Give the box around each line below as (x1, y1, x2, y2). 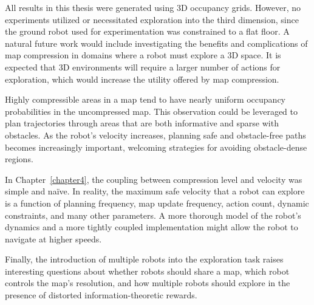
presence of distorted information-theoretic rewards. (5, 289, 197, 301)
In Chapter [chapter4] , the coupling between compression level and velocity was (5, 173, 302, 185)
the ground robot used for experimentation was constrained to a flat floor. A (5, 25, 290, 38)
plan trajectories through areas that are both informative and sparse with (5, 117, 279, 129)
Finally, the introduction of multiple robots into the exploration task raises (5, 253, 284, 266)
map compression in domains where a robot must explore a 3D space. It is (5, 49, 281, 61)
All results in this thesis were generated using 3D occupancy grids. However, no (5, 1, 301, 13)
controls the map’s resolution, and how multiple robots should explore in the (5, 276, 290, 289)
